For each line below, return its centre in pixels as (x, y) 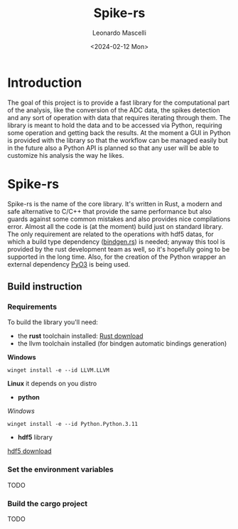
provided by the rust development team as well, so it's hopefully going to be (119, 249)
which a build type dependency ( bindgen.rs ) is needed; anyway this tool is (117, 241)
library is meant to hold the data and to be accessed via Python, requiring (115, 125)
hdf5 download (29, 451)
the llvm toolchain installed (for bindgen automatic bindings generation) (122, 343)
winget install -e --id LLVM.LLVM (59, 370)
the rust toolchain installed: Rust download (80, 336)
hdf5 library (35, 437)
